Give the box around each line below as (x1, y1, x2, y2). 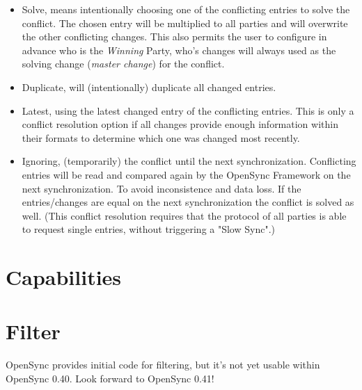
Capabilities (6, 263, 122, 291)
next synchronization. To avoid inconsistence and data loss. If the (22, 181, 301, 195)
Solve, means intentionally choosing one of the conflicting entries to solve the (22, 2, 350, 16)
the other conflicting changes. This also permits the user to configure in (22, 29, 327, 44)
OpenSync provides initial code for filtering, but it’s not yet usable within (6, 357, 320, 372)
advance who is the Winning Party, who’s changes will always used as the (22, 42, 336, 57)
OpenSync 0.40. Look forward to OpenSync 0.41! (6, 371, 214, 385)
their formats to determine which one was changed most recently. (22, 130, 300, 145)
